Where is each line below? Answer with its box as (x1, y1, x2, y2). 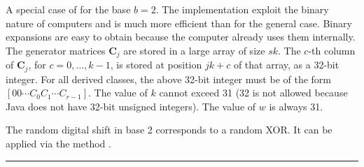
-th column (308, 43, 356, 57)
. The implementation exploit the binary (155, 2, 329, 16)
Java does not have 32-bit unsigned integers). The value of (6, 99, 256, 113)
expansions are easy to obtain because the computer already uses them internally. (6, 29, 356, 44)
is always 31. (269, 99, 323, 113)
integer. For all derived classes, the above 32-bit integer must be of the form (6, 71, 331, 86)
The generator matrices (6, 43, 106, 57)
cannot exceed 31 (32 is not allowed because (159, 85, 348, 100)
